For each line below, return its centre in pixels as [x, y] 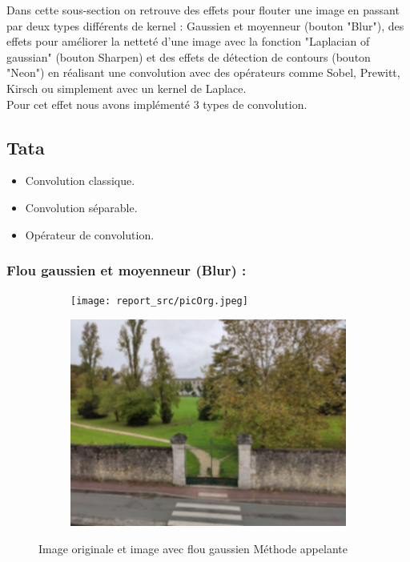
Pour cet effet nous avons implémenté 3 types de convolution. [157, 104]
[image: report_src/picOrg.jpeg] [159, 301]
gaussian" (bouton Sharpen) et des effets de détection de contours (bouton [189, 56]
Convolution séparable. [81, 207]
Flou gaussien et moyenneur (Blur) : [127, 270]
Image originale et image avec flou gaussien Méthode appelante [193, 548]
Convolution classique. [80, 181]
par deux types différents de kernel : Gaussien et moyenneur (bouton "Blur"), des [205, 25]
